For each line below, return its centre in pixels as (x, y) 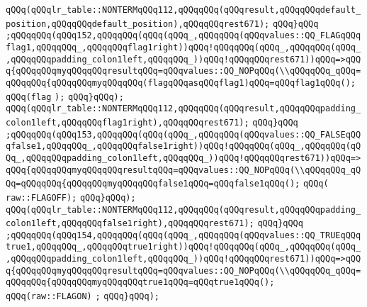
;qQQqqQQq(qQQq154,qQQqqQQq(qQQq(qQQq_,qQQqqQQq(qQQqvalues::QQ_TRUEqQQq (183, 235)
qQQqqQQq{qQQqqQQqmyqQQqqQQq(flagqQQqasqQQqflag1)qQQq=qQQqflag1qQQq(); (181, 83)
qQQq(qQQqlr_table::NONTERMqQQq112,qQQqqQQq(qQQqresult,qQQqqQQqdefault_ (183, 10)
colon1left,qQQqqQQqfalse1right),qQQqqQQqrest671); (130, 224)
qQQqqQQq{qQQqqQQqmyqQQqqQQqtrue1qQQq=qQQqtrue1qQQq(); (140, 283)
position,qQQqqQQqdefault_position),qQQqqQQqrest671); (138, 24)
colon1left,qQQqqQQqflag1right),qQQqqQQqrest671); (128, 122)
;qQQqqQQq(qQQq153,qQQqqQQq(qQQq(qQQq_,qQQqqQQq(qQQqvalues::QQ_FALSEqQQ (183, 134)
